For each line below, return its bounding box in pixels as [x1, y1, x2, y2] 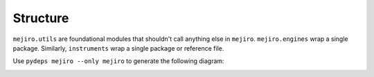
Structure [12, 10, 69, 26]
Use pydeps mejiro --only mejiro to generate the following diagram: [12, 57, 224, 65]
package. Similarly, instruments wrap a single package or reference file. [12, 44, 224, 52]
